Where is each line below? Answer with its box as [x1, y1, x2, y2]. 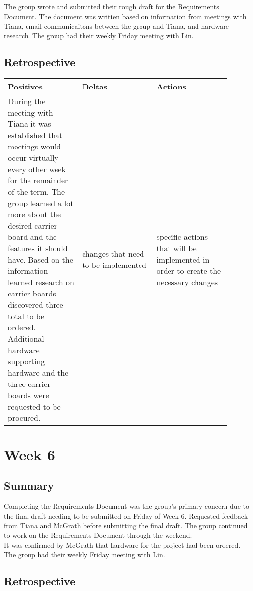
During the [8, 95, 46, 107]
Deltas [82, 80, 108, 92]
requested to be [8, 400, 61, 412]
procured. [8, 412, 41, 423]
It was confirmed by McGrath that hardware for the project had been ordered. [4, 539, 241, 550]
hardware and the [8, 366, 69, 378]
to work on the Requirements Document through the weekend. [4, 530, 192, 540]
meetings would [8, 140, 61, 152]
